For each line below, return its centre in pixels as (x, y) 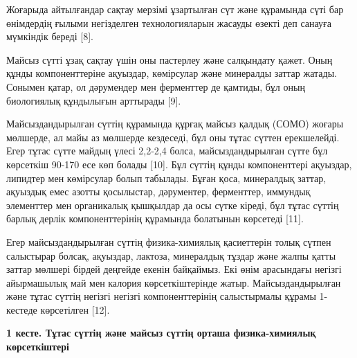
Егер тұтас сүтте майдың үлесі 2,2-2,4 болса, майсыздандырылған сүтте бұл (167, 151)
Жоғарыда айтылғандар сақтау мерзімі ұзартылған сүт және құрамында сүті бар (175, 9)
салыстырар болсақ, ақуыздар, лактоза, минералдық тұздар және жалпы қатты (171, 255)
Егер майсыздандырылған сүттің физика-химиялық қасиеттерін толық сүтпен (169, 241)
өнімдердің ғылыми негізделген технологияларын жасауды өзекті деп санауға (169, 23)
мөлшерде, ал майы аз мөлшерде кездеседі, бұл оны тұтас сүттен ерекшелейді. (173, 137)
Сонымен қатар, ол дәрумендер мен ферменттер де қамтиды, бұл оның (156, 86)
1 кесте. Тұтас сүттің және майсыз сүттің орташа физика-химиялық (161, 333)
